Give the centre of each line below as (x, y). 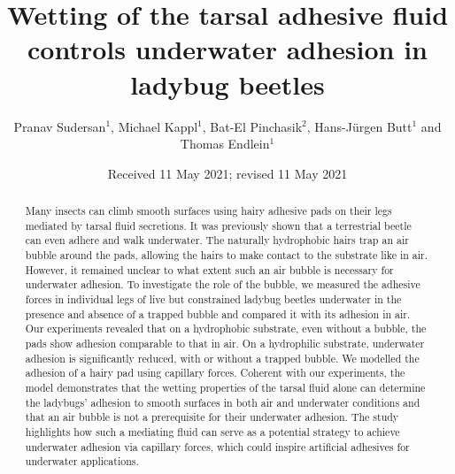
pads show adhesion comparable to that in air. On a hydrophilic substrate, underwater (225, 343)
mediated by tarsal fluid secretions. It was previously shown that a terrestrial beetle (218, 225)
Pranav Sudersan (60, 126)
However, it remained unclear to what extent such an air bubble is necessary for (209, 269)
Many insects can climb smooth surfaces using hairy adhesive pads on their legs (208, 211)
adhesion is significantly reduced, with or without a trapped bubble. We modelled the (222, 358)
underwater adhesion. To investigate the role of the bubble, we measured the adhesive (223, 284)
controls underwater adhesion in (227, 49)
